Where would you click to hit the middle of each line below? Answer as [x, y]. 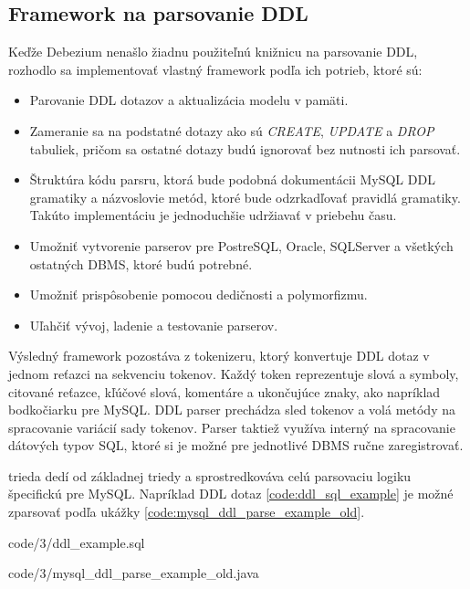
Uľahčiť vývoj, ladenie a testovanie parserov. [154, 325]
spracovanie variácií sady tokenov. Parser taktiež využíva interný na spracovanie [232, 427]
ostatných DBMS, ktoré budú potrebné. [141, 263]
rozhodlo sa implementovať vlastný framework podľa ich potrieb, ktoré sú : [215, 69]
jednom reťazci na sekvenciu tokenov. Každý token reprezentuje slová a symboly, [234, 373]
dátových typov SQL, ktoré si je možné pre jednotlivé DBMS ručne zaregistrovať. [236, 445]
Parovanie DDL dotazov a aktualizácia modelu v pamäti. [189, 100]
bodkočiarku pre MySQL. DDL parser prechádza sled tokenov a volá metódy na [232, 410]
